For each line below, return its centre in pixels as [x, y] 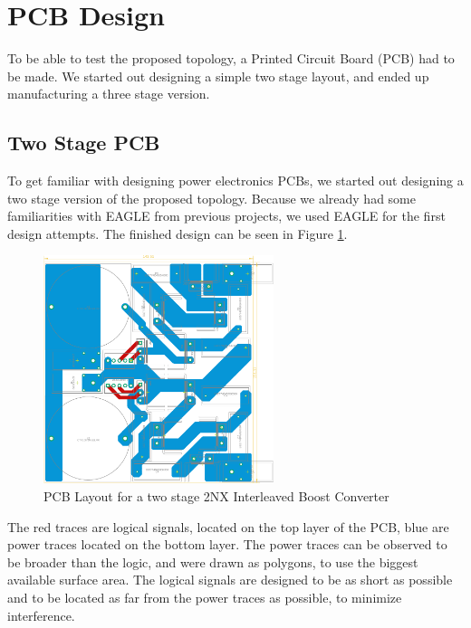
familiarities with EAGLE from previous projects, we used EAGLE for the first [226, 216]
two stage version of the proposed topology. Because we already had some [211, 198]
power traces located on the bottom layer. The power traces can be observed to [227, 544]
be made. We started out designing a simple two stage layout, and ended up [218, 76]
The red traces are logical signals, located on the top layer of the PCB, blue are [228, 526]
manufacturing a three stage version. [109, 94]
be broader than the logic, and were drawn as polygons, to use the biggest [213, 561]
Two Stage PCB [84, 143]
